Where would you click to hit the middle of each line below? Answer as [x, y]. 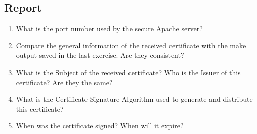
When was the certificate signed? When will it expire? [100, 126]
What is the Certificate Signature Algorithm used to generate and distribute [134, 99]
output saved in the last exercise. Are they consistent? [100, 55]
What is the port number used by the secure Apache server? [109, 28]
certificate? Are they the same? [64, 82]
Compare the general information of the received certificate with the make [131, 45]
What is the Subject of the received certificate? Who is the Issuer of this [128, 72]
